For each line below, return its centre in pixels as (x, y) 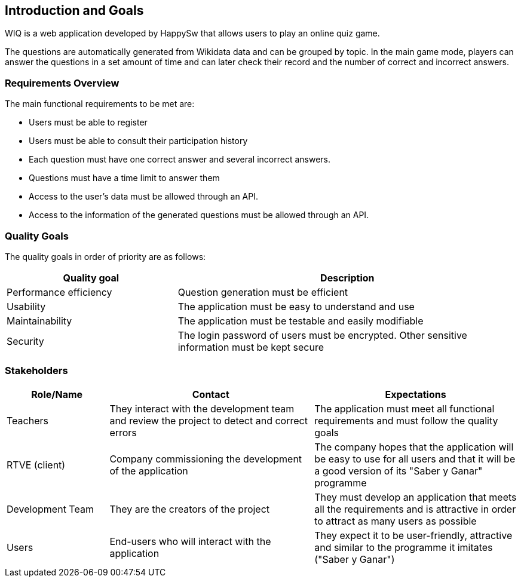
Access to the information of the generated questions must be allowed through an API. (199, 215)
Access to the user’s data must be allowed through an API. (143, 197)
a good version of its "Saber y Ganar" (399, 471)
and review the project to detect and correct (209, 420)
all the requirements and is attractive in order (415, 509)
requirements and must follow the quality (406, 420)
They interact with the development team (202, 408)
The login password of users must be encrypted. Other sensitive (322, 335)
